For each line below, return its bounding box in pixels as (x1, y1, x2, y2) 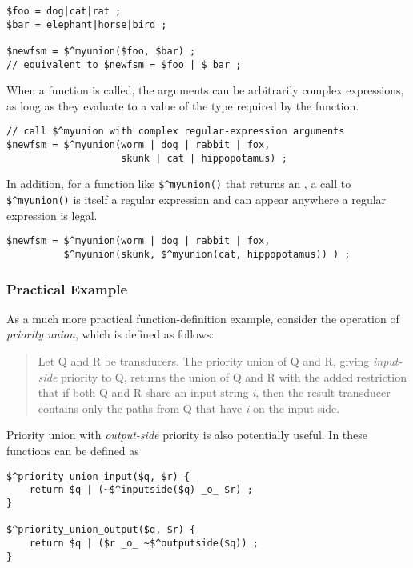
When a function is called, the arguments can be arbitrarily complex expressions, (6, 82, 404, 98)
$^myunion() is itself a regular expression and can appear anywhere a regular (6, 191, 387, 208)
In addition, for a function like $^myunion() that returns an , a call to (6, 175, 351, 192)
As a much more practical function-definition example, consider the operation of (6, 310, 399, 326)
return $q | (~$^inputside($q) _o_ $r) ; (29, 484, 253, 496)
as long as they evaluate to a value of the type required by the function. (6, 97, 359, 114)
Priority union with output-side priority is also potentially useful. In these (6, 426, 368, 443)
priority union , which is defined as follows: (6, 326, 215, 342)
